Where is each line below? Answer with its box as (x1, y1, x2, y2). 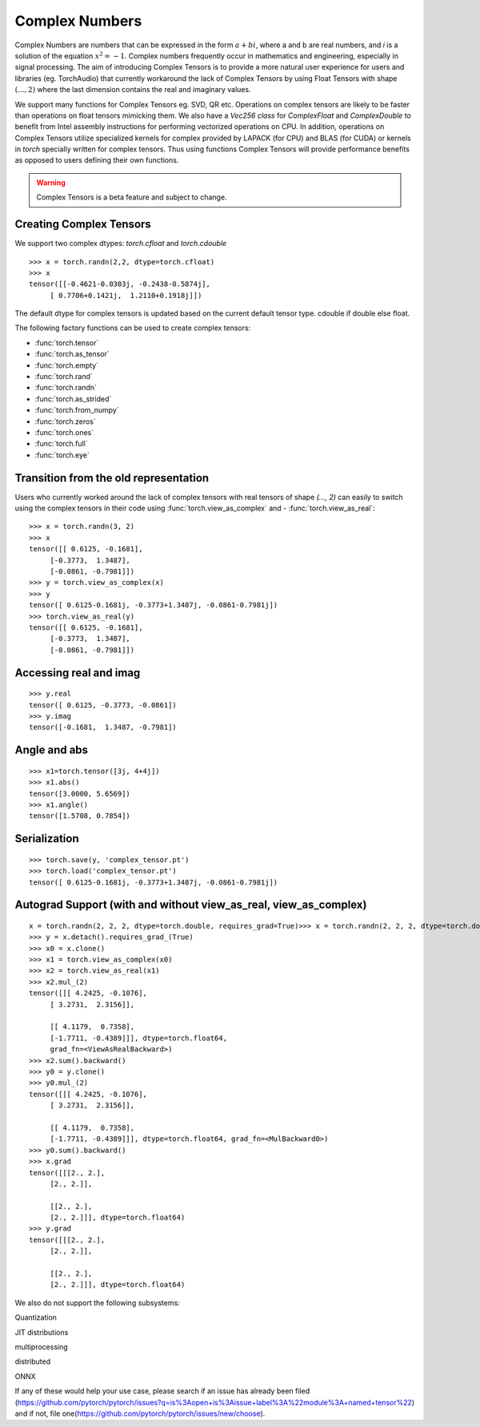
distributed (14, 1356, 51, 1366)
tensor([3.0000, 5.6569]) (29, 789, 131, 798)
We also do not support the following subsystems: (14, 1298, 180, 1308)
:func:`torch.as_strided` (34, 393, 112, 404)
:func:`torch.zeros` (34, 417, 96, 426)
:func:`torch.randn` (34, 383, 98, 393)
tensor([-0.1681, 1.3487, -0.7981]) (29, 723, 178, 732)
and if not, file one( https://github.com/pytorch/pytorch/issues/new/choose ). (14, 1409, 266, 1418)
